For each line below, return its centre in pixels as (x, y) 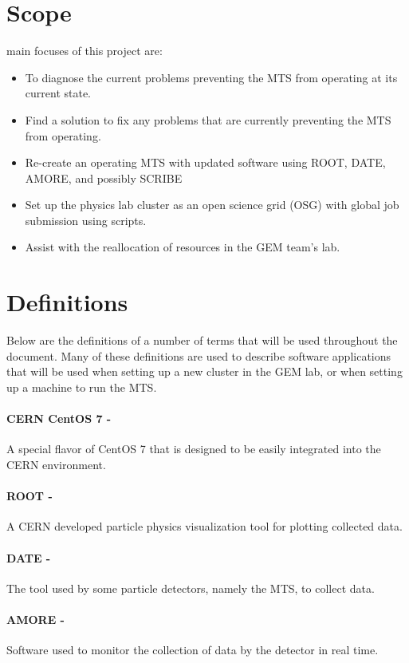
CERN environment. (56, 464)
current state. (58, 93)
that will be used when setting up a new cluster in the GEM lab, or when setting (204, 371)
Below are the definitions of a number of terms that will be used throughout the (202, 340)
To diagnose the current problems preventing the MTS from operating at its (211, 77)
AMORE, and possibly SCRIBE (104, 178)
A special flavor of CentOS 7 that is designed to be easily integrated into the (194, 449)
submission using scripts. (86, 220)
